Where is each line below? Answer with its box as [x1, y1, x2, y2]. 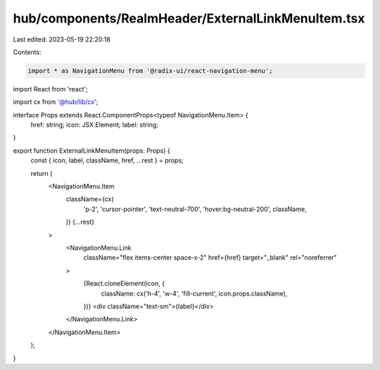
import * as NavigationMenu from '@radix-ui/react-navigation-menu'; [27, 67, 273, 75]
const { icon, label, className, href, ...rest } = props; [30, 156, 184, 165]
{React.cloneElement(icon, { [83, 279, 165, 288]
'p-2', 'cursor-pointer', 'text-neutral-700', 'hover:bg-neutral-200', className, [83, 205, 307, 213]
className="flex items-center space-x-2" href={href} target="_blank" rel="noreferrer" [83, 253, 337, 262]
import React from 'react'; [13, 84, 88, 93]
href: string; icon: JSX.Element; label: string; [30, 120, 158, 129]
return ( [30, 169, 53, 177]
